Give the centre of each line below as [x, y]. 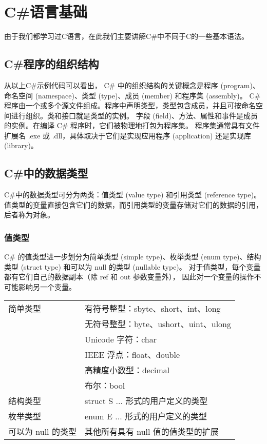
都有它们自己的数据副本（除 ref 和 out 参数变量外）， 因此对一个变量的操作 [129, 277]
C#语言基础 [46, 12]
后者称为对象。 [29, 215]
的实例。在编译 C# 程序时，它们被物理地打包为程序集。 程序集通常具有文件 [132, 125]
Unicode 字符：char [120, 339]
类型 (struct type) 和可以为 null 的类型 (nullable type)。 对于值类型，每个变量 [132, 266]
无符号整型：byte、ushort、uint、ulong [158, 324]
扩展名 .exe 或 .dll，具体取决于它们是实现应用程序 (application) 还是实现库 [128, 135]
